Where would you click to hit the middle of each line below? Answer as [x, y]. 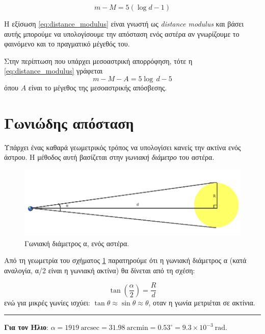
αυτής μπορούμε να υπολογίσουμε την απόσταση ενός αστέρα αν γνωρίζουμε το [122, 33]
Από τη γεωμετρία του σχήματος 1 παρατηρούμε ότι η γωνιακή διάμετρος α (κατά [125, 260]
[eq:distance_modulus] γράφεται [54, 71]
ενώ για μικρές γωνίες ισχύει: [47, 302]
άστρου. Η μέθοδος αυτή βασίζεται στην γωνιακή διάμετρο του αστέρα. [109, 157]
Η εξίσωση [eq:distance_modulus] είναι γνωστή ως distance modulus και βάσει [124, 23]
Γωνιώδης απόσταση [69, 122]
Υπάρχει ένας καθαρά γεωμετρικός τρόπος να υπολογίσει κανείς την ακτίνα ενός [123, 147]
